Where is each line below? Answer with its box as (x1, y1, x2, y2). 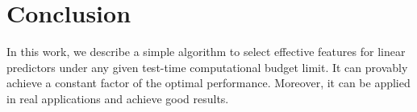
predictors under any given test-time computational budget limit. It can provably (6, 58, 408, 75)
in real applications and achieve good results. (6, 90, 229, 106)
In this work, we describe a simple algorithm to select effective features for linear (6, 43, 406, 60)
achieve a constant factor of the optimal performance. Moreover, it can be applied (6, 74, 411, 91)
